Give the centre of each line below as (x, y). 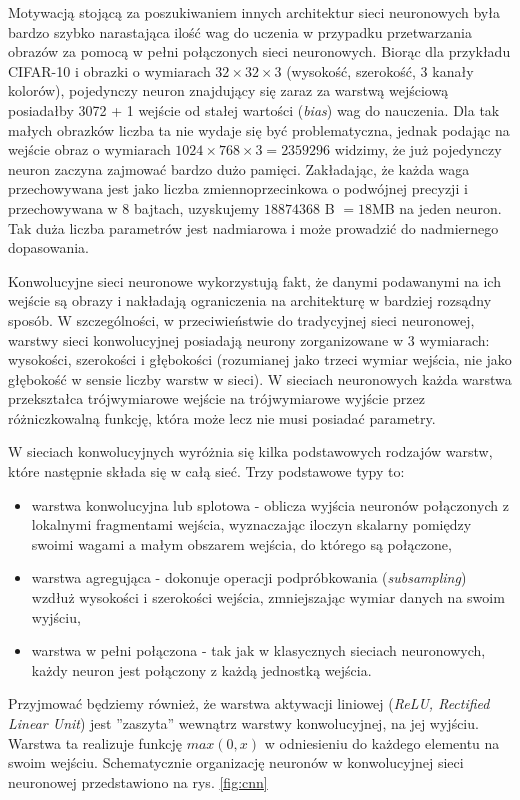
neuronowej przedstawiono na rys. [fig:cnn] (138, 781)
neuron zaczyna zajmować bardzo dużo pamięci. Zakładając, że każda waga (239, 168)
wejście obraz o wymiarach (89, 149)
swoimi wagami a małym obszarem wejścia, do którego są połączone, (241, 543)
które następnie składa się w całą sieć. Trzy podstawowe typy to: (206, 471)
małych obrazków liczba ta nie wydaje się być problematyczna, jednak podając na (259, 129)
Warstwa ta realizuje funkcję (95, 742)
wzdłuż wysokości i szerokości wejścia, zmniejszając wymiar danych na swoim (268, 597)
